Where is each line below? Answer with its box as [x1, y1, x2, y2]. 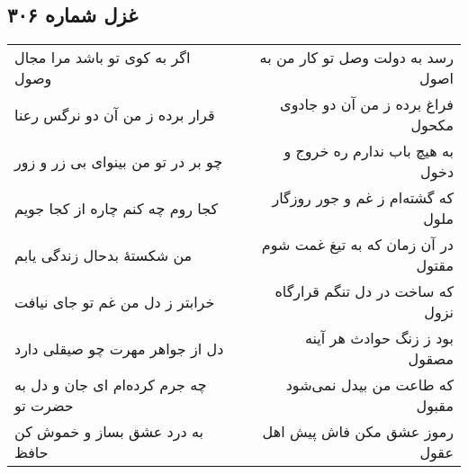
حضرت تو [14, 395, 74, 416]
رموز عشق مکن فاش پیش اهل [262, 421, 454, 443]
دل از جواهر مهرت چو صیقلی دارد [14, 337, 224, 359]
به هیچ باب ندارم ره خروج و [283, 140, 454, 162]
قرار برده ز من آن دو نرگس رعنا [14, 103, 215, 125]
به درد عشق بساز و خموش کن [14, 421, 203, 443]
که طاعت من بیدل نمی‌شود [285, 374, 454, 396]
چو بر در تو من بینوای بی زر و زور [14, 150, 223, 172]
